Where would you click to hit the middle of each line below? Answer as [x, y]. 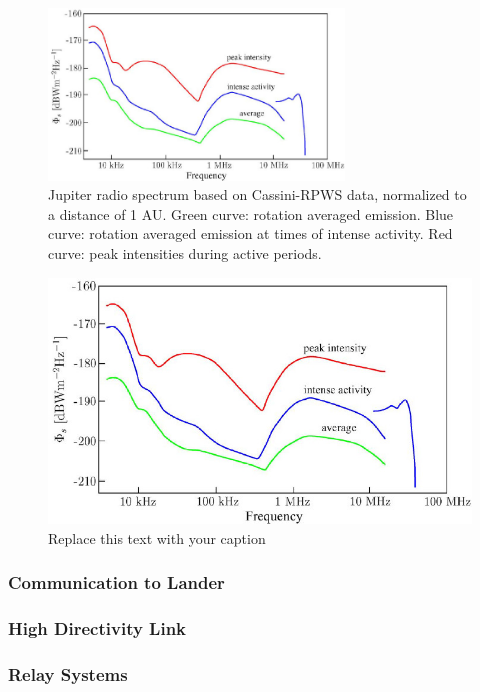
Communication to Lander [116, 582]
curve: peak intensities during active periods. [185, 253]
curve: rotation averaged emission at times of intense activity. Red [250, 233]
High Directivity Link [97, 628]
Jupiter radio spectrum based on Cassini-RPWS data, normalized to [257, 194]
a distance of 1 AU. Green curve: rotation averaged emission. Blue [251, 213]
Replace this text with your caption [157, 537]
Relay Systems [68, 674]
